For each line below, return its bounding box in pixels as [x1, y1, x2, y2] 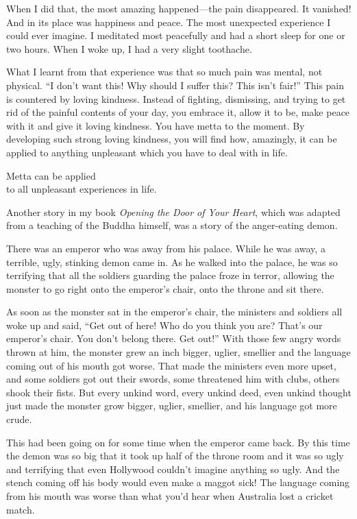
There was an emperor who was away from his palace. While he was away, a [6, 241, 325, 255]
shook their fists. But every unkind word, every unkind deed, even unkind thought [6, 385, 352, 399]
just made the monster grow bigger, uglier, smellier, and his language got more [6, 398, 337, 413]
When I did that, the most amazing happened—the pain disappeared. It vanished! [6, 1, 352, 15]
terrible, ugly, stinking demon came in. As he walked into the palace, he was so [6, 254, 338, 269]
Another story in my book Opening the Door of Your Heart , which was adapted [6, 204, 341, 219]
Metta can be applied [6, 168, 96, 182]
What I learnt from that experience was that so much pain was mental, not [6, 64, 323, 79]
